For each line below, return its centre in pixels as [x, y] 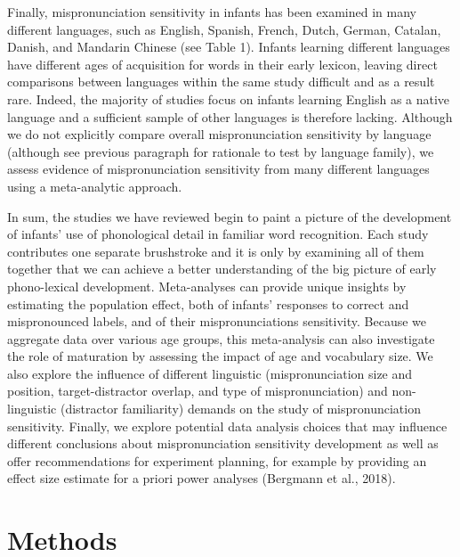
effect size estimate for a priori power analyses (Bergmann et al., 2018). [202, 478]
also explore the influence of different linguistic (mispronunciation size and [210, 373]
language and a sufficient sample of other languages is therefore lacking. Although [230, 116]
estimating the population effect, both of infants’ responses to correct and [208, 303]
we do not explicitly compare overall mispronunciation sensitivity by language [219, 134]
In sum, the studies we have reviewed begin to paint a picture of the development [230, 216]
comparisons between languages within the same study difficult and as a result [221, 82]
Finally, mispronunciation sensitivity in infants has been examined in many [212, 12]
